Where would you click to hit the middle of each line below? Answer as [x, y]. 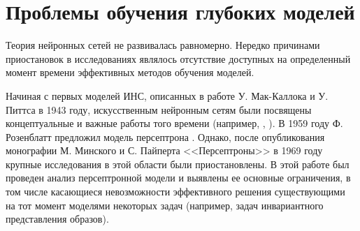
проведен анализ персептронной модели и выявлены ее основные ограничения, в [178, 178]
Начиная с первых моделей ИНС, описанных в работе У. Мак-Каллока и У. [167, 95]
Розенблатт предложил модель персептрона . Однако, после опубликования [165, 136]
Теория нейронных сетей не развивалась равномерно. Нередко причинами [163, 45]
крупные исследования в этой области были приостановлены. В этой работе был [178, 164]
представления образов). [57, 219]
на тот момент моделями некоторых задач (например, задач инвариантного [165, 205]
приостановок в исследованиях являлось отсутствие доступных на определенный [178, 58]
